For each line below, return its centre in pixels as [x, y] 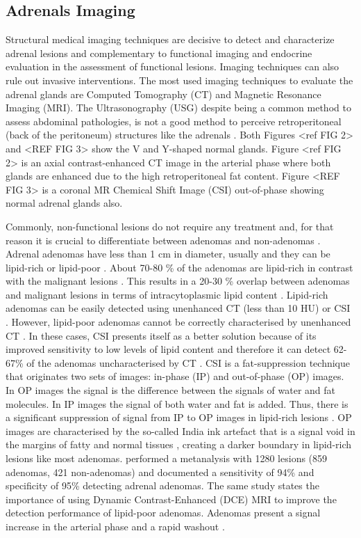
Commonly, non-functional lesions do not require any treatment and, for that [170, 226]
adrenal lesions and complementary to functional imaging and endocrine [159, 53]
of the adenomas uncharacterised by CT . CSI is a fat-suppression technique [188, 362]
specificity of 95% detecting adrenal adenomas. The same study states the [162, 485]
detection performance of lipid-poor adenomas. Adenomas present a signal [163, 513]
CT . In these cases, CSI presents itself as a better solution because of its [161, 335]
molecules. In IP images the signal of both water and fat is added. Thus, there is [177, 403]
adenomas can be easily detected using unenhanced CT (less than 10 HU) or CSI [178, 308]
